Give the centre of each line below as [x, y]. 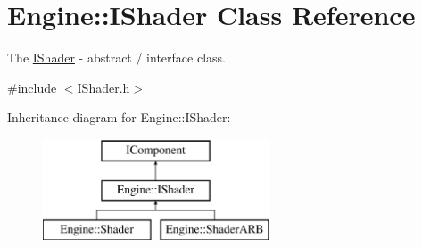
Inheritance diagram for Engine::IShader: [119, 117]
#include [32, 87]
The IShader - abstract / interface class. [116, 58]
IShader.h [103, 87]
